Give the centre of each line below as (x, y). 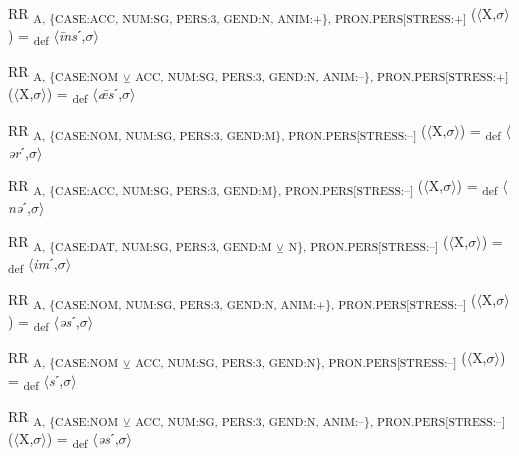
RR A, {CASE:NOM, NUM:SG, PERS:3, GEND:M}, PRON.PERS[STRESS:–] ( (217, 131)
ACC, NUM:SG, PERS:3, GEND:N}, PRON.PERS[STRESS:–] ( (301, 359)
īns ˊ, (72, 35)
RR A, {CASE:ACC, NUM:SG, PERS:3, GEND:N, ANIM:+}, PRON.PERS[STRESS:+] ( (242, 14)
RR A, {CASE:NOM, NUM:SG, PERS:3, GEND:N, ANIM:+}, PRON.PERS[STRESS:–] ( (242, 300)
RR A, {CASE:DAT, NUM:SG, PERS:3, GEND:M (140, 242)
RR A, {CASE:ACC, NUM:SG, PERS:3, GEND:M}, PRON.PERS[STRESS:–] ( (216, 187)
